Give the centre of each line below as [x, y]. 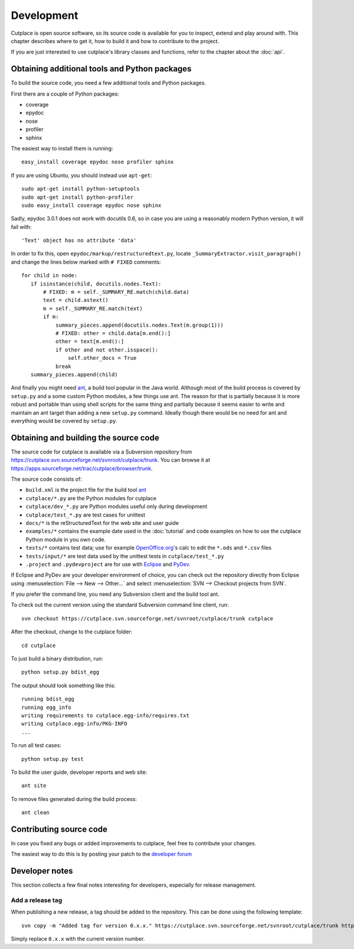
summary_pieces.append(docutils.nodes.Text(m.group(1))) [139, 325]
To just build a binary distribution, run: [57, 659]
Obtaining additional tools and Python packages [101, 69]
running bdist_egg [48, 699]
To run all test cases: [36, 746]
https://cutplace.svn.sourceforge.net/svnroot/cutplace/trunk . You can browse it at [111, 460]
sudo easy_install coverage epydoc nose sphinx [91, 205]
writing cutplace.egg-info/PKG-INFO [74, 724]
